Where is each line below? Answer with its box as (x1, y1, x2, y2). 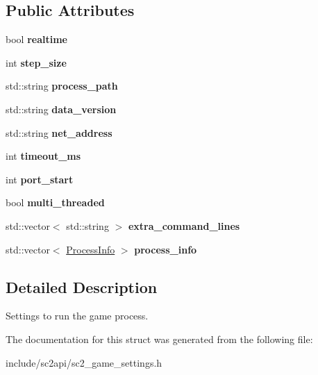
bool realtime (6, 32, 67, 47)
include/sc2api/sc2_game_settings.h (6, 355, 162, 369)
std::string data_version (6, 101, 117, 116)
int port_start (6, 172, 74, 186)
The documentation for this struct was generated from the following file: (6, 331, 313, 346)
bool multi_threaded (6, 195, 105, 210)
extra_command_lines (128, 218, 240, 233)
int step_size (6, 55, 67, 69)
